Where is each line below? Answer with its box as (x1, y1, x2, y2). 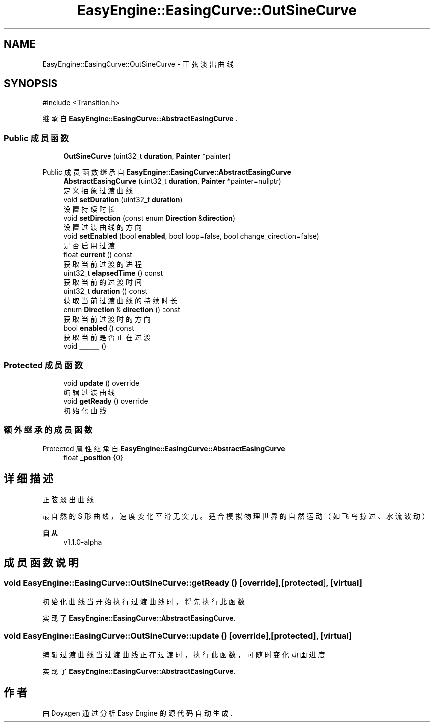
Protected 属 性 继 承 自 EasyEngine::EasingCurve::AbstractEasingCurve (42, 444, 285, 453)
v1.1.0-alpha (63, 537, 102, 546)
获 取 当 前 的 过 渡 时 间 (63, 278, 142, 287)
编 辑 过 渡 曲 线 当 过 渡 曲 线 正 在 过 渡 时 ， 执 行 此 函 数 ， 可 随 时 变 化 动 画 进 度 (42, 650, 325, 659)
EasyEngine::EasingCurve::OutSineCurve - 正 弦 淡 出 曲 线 (42, 59, 234, 68)
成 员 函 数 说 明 (4, 556, 79, 569)
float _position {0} (63, 453, 123, 462)
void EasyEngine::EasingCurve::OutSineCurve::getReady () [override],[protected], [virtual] (4, 578, 362, 588)
